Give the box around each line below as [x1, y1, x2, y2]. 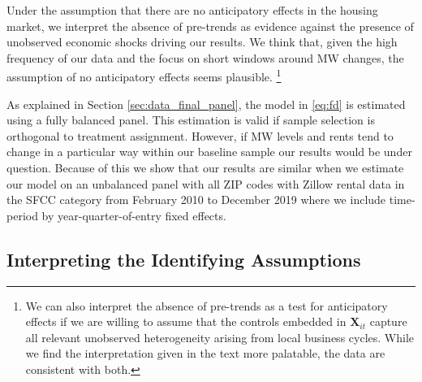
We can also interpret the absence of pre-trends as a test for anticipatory [25, 297, 388, 314]
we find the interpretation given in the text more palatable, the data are [25, 345, 385, 362]
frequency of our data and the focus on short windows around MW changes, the [6, 49, 404, 66]
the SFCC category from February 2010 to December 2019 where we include [6, 191, 386, 208]
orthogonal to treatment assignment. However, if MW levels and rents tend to [6, 127, 394, 144]
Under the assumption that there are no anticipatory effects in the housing [6, 2, 378, 18]
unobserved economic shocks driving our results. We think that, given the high [6, 33, 398, 50]
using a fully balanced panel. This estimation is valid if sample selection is [6, 111, 375, 128]
